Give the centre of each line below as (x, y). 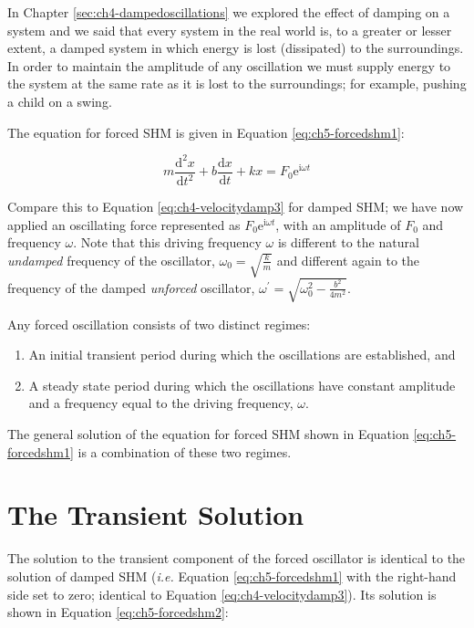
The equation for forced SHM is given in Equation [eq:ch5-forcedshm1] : (206, 132)
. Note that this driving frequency (167, 242)
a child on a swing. (60, 101)
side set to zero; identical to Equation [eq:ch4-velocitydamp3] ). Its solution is (222, 594)
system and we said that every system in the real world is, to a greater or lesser (230, 30)
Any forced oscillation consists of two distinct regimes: (159, 324)
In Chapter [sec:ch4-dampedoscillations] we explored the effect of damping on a (229, 12)
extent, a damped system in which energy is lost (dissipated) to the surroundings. (236, 48)
